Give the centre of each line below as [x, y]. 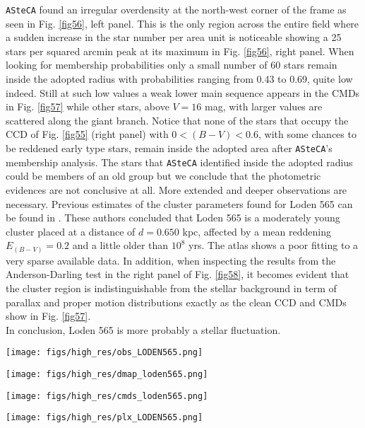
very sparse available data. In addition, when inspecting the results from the [171, 260]
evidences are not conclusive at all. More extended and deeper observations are [176, 189]
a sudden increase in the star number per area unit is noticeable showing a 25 [174, 37]
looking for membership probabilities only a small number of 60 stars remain [172, 65]
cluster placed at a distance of [71, 231]
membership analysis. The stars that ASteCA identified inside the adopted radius [179, 162]
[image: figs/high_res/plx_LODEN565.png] [104, 418]
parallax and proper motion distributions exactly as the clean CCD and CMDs [176, 302]
